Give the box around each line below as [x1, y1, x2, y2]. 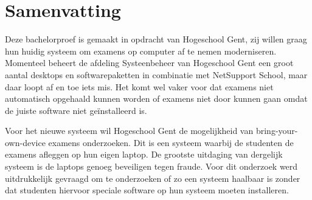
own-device [5, 136, 46, 148]
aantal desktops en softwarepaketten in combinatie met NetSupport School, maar [5, 68, 308, 81]
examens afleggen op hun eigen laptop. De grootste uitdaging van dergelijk [5, 148, 283, 161]
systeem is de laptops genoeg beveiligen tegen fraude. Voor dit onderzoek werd [5, 160, 298, 173]
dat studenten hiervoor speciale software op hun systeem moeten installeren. [5, 184, 289, 196]
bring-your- [255, 124, 298, 137]
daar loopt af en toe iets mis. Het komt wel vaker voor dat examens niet [5, 80, 274, 93]
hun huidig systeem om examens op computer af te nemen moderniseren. [5, 44, 277, 57]
